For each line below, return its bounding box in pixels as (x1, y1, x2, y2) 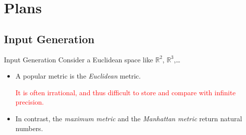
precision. (15, 97, 44, 107)
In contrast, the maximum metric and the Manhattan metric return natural (15, 113, 242, 123)
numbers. (15, 123, 43, 133)
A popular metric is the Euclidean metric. (15, 71, 141, 81)
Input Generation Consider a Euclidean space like (4, 54, 153, 64)
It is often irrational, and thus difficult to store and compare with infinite (15, 87, 236, 97)
